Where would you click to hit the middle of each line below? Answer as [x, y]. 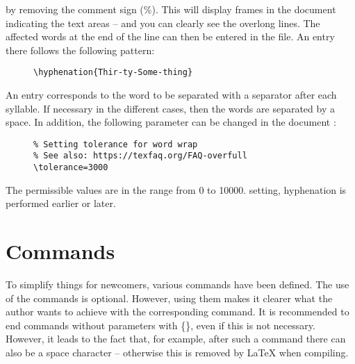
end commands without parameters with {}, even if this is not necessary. [160, 325]
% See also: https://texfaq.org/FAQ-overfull [140, 156]
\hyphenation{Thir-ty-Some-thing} [113, 73]
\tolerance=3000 [71, 168]
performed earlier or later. [61, 203]
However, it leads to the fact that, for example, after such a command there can [176, 339]
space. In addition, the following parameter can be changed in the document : [171, 122]
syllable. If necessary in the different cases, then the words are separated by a [170, 108]
